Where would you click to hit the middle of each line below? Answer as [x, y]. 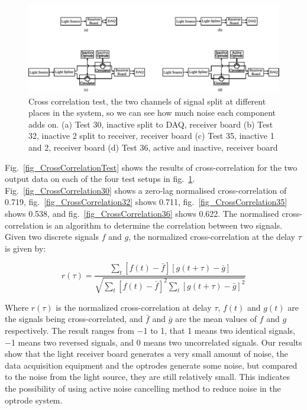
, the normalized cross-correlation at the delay [212, 237]
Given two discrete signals [52, 237]
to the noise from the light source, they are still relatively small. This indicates [148, 377]
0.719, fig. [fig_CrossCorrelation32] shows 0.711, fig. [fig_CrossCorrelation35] [146, 202]
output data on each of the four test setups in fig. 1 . [100, 179]
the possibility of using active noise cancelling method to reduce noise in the [143, 388]
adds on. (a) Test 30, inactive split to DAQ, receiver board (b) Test [151, 124]
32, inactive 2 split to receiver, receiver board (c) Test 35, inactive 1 [151, 136]
